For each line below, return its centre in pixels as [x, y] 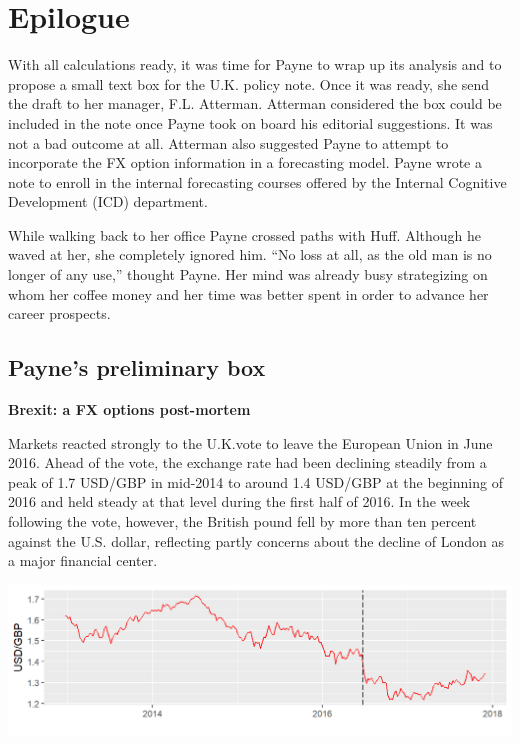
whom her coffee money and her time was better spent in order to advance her [248, 293]
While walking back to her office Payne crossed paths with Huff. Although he [244, 234]
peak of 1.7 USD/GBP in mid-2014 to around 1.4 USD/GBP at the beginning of [255, 481]
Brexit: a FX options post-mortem [129, 409]
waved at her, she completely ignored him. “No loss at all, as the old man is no [250, 254]
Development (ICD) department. [108, 201]
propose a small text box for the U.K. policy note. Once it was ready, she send [249, 83]
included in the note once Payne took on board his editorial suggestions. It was [250, 122]
